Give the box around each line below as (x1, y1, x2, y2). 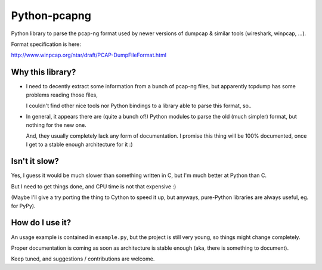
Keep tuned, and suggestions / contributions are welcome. (11, 255, 155, 262)
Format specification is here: (11, 41, 82, 48)
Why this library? (11, 67, 76, 77)
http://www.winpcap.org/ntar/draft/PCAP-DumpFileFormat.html (11, 51, 167, 59)
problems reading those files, (26, 91, 98, 98)
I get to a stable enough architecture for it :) (26, 141, 133, 148)
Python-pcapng (11, 9, 92, 22)
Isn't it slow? (11, 156, 60, 166)
